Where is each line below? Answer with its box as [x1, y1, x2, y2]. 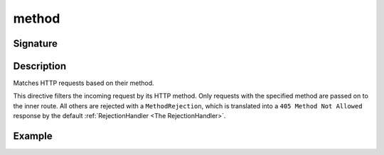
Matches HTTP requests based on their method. [13, 79, 154, 88]
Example [13, 130, 53, 142]
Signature [13, 38, 58, 50]
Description [13, 60, 67, 72]
